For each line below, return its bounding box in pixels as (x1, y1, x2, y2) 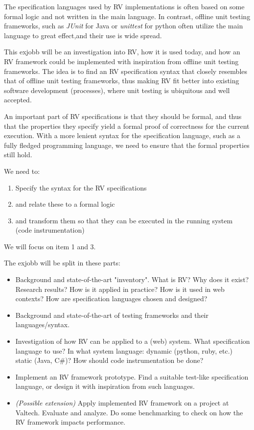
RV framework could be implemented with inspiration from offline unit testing (4, 56, 239, 66)
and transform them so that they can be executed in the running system (15, 215, 233, 225)
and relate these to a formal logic (15, 199, 115, 209)
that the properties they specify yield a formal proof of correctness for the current (4, 120, 250, 131)
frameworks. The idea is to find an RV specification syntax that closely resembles (4, 66, 248, 76)
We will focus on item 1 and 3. (4, 241, 96, 251)
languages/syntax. (15, 319, 70, 330)
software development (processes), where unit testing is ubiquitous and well (4, 85, 230, 95)
